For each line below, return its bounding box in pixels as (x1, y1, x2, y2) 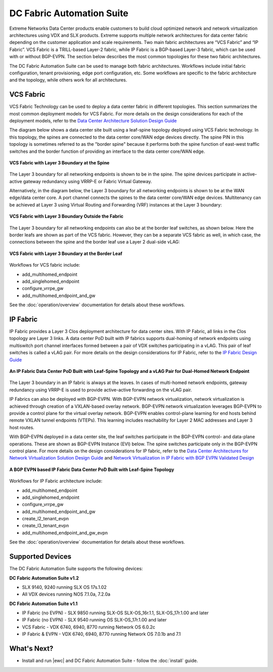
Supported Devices (9, 552, 72, 561)
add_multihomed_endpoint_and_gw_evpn (22, 529, 108, 536)
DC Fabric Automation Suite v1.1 (9, 600, 78, 607)
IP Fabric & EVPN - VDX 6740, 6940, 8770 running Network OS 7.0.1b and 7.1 (22, 631, 181, 637)
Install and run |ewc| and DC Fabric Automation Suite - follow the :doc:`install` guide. (22, 658, 198, 664)
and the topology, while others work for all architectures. (9, 77, 127, 83)
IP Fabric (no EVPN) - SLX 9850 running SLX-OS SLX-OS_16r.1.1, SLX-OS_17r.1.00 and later (22, 610, 209, 616)
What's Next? (9, 644, 54, 653)
